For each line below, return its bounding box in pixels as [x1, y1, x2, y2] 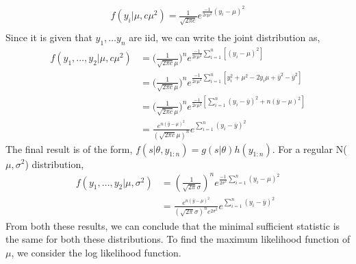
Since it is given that [5, 30, 92, 45]
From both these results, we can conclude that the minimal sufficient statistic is [5, 218, 340, 232]
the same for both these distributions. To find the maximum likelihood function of [5, 232, 351, 246]
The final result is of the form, [5, 141, 133, 156]
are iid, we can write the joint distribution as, [129, 30, 320, 45]
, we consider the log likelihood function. [11, 245, 181, 259]
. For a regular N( [272, 141, 347, 156]
